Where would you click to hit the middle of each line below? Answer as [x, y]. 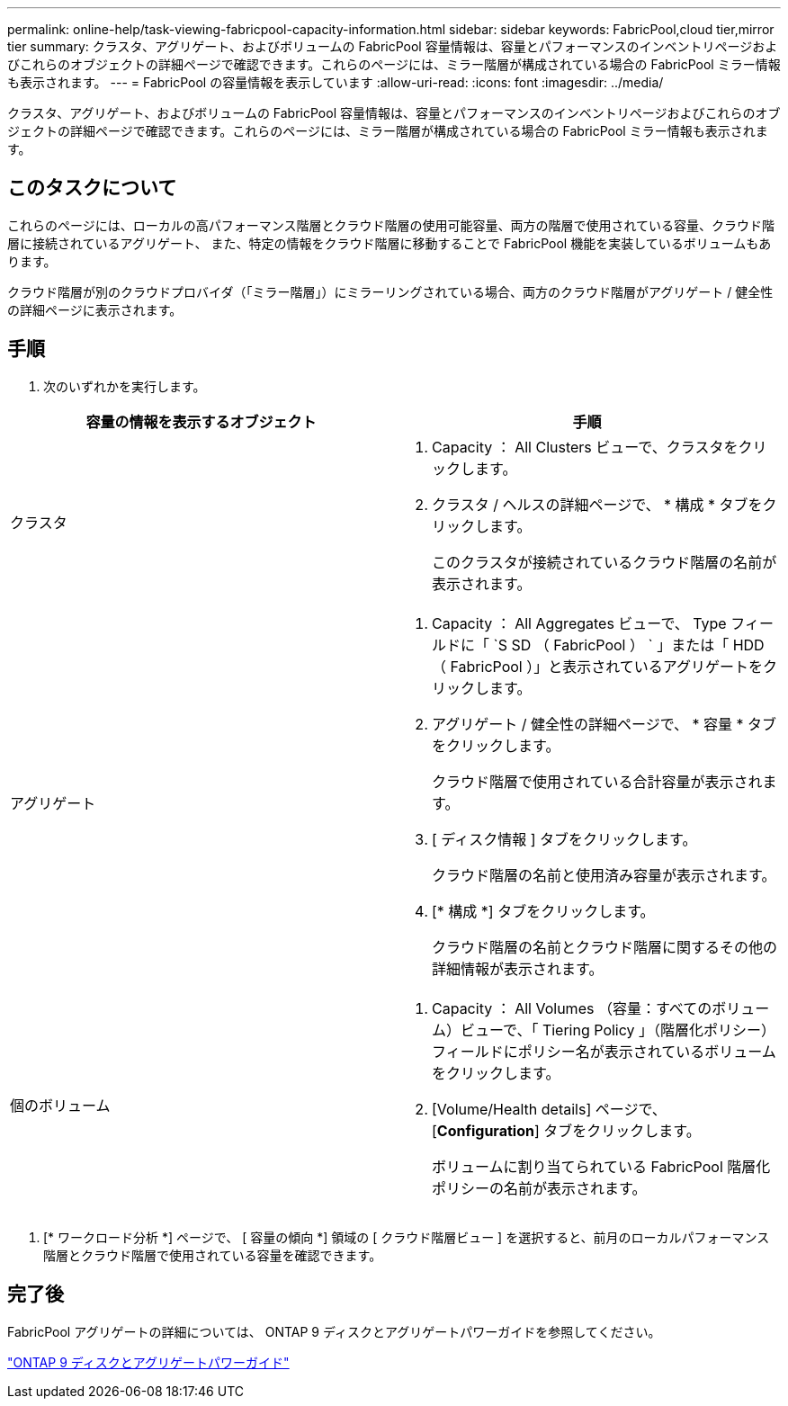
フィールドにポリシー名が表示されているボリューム [604, 1051]
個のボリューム [60, 1105]
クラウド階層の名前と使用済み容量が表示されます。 [604, 875]
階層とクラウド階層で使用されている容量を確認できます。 [213, 1255]
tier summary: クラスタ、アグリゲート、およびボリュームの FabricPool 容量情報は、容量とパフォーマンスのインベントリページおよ [393, 46]
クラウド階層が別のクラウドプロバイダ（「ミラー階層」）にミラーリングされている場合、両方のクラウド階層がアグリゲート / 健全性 [390, 291]
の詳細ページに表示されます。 [95, 309]
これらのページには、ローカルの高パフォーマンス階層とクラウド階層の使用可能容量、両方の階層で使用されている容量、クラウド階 [391, 225]
